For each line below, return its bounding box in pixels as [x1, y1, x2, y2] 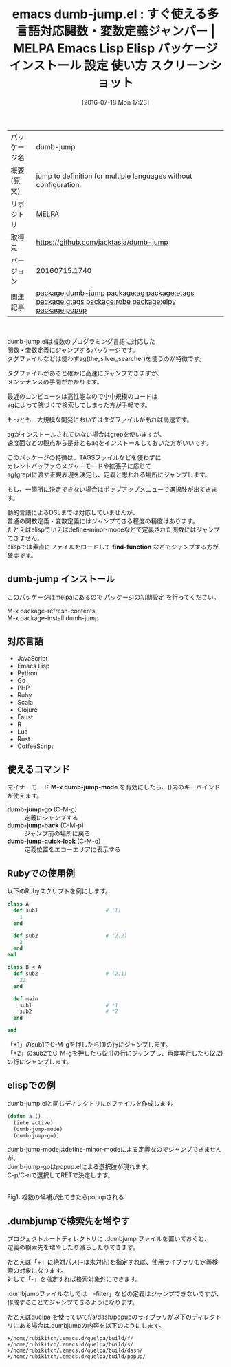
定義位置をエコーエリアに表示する [24, 845, 121, 853]
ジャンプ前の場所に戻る [24, 829, 91, 838]
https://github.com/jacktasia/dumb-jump [36, 237, 168, 247]
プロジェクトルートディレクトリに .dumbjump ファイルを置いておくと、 [7, 1235, 210, 1243]
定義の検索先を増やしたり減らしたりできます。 [7, 1243, 140, 1251]
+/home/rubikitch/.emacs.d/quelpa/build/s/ [7, 1342, 134, 1348]
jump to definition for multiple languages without [36, 171, 192, 181]
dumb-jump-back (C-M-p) [7, 821, 85, 829]
